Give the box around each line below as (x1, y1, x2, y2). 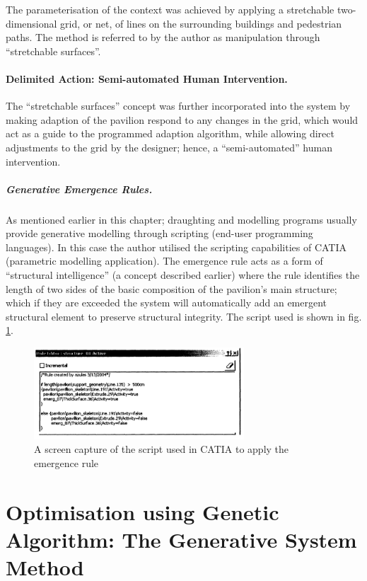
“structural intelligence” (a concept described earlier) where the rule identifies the (6, 268, 360, 282)
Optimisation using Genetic (6, 497, 279, 526)
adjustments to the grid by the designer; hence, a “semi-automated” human (6, 139, 332, 154)
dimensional (6, 16, 57, 30)
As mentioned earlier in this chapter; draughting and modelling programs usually (6, 212, 357, 226)
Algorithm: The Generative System (6, 524, 357, 553)
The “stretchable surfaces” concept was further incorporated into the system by (6, 98, 351, 113)
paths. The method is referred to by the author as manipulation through (6, 30, 320, 45)
